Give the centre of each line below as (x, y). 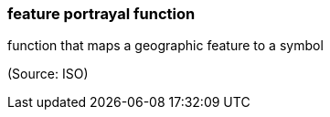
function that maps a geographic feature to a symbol (165, 46)
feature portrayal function (101, 14)
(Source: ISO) (48, 74)
